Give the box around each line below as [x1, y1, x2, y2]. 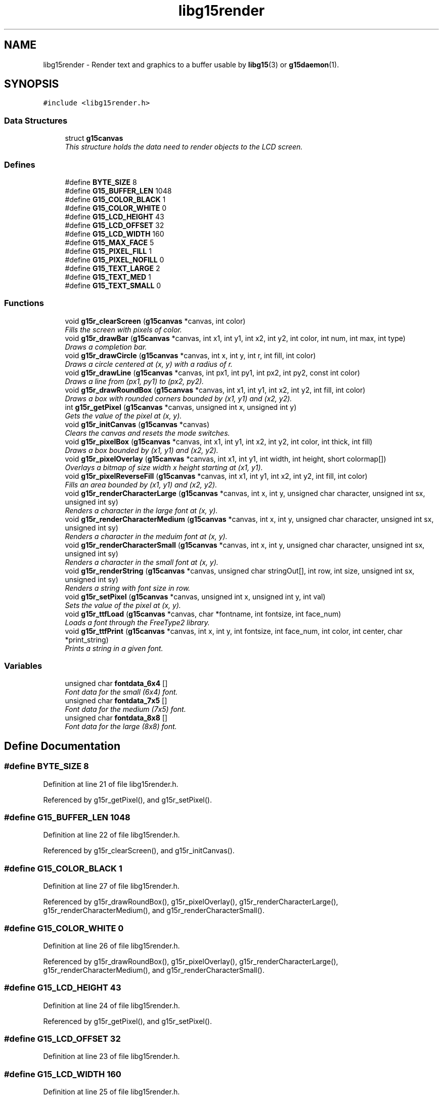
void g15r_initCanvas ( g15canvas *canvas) [65, 420, 210, 429]
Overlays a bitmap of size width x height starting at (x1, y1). [65, 463, 263, 472]
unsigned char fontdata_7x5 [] [65, 696, 167, 705]
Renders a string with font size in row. [65, 583, 191, 592]
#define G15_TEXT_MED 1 [65, 272, 151, 281]
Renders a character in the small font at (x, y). [65, 557, 218, 566]
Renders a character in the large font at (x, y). [65, 506, 218, 515]
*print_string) [65, 635, 109, 644]
